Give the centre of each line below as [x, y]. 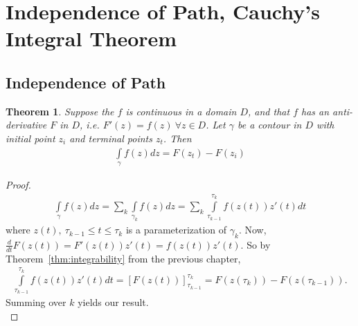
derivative [26, 125]
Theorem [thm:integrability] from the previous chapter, [123, 258]
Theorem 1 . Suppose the [60, 111]
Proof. [18, 184]
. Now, [252, 230]
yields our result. [113, 302]
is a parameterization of [176, 230]
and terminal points [111, 138]
